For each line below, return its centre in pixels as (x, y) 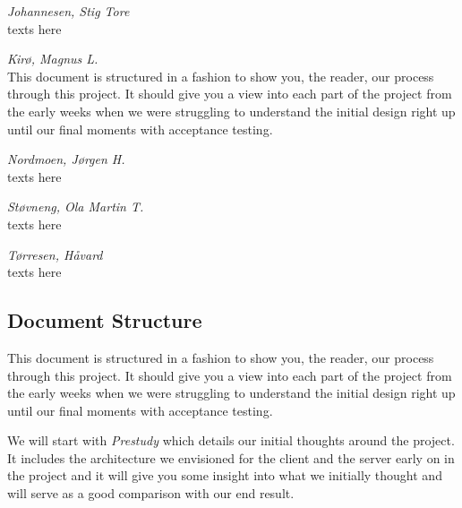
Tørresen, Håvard (55, 254)
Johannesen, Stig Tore (68, 11)
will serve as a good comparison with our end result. (151, 493)
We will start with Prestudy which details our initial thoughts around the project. (231, 440)
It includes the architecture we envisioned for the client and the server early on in (231, 457)
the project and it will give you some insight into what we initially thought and (225, 475)
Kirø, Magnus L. (53, 59)
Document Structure (105, 320)
